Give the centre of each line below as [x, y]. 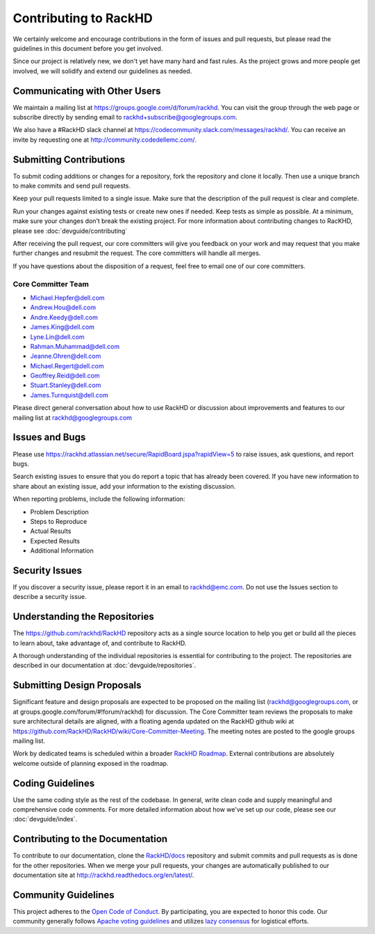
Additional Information [62, 551]
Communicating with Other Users [87, 91]
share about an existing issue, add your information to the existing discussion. [124, 486]
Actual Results [51, 531]
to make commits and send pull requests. [72, 186]
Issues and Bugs [49, 437]
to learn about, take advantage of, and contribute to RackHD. [100, 643]
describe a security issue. [50, 597]
